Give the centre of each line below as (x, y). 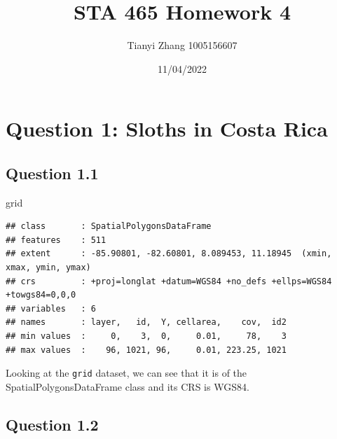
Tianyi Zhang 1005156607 (182, 45)
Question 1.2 (52, 424)
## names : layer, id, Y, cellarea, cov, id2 (146, 322)
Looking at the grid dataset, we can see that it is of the (126, 373)
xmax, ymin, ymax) (48, 268)
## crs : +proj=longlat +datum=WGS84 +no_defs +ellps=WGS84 (169, 281)
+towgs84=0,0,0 (41, 295)
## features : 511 (56, 240)
